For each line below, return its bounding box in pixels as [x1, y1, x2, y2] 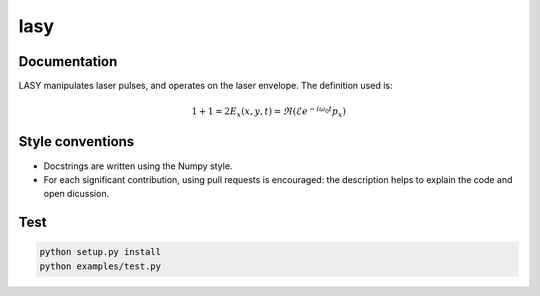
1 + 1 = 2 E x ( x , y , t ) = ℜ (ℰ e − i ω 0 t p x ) [191, 104, 347, 120]
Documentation [18, 53, 118, 70]
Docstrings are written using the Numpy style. [43, 160, 233, 172]
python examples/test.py [39, 260, 162, 272]
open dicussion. [43, 188, 110, 200]
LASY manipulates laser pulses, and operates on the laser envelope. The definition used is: [18, 80, 393, 92]
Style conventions [18, 133, 135, 150]
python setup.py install [39, 246, 162, 258]
